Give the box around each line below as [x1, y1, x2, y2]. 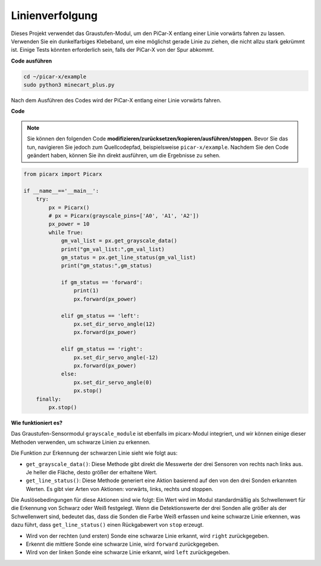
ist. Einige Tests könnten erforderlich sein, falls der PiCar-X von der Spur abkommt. [11, 46, 215, 54]
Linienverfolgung [11, 9, 98, 22]
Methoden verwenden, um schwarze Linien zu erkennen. [11, 438, 151, 446]
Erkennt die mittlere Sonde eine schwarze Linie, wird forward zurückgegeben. [26, 540, 220, 548]
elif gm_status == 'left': [61, 312, 140, 319]
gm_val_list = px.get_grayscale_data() [61, 237, 178, 244]
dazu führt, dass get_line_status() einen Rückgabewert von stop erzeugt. [11, 521, 204, 529]
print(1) [73, 287, 99, 294]
